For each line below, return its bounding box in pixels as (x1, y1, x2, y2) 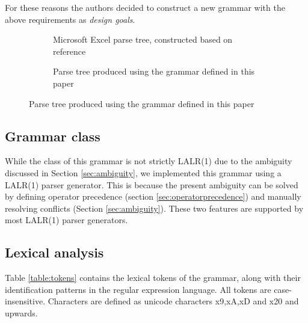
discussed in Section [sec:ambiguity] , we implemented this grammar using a (5, 166, 282, 179)
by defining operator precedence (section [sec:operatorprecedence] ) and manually (5, 190, 301, 203)
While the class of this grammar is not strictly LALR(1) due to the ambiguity (5, 155, 292, 167)
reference (53, 45, 86, 57)
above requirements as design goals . (5, 13, 135, 25)
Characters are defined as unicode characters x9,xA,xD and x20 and (48, 295, 299, 307)
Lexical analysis (5, 243, 104, 262)
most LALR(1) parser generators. (5, 214, 128, 226)
